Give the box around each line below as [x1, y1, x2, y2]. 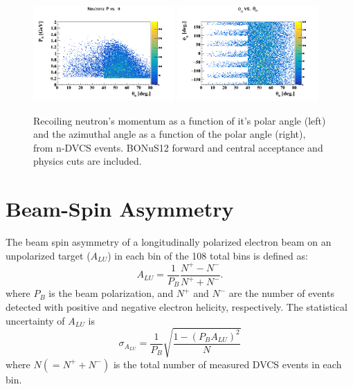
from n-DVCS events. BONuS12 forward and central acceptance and [33, 140, 323, 154]
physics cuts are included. [33, 154, 142, 168]
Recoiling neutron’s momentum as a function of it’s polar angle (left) [33, 113, 326, 127]
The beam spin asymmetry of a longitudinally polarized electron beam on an [6, 235, 332, 249]
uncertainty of [6, 313, 65, 327]
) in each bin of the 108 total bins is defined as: [107, 248, 308, 262]
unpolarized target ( [6, 248, 91, 262]
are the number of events [228, 286, 334, 300]
